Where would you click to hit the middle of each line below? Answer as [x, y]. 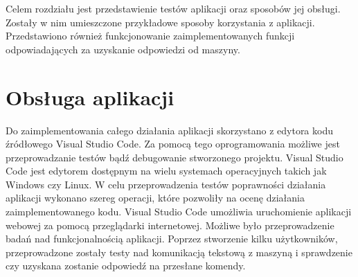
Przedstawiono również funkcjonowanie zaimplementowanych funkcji [150, 36]
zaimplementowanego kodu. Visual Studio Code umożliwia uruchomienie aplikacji [179, 212]
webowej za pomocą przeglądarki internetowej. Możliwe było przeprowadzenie [170, 225]
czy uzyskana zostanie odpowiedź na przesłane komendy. [126, 266]
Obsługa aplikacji [90, 97]
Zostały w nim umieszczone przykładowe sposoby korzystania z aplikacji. [160, 22]
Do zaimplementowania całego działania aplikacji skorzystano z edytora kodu [169, 130]
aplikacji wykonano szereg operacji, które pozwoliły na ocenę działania [155, 198]
